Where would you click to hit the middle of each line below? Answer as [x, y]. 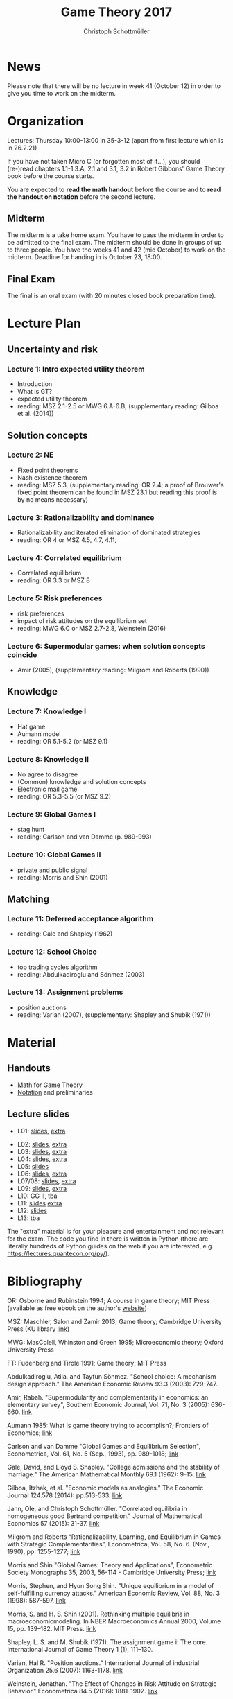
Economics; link [30, 1433]
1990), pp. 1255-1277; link [44, 1551]
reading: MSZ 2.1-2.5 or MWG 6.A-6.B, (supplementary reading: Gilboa [118, 406]
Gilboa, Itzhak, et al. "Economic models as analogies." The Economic [105, 1488]
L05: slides [33, 1166]
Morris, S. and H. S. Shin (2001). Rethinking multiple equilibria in [98, 1614]
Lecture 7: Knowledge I [47, 711]
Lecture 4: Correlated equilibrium [64, 558]
